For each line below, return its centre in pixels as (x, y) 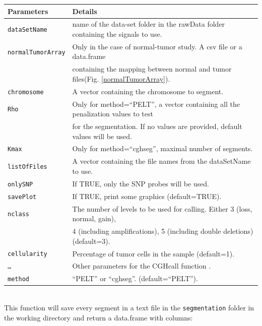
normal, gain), (94, 218)
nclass (18, 214)
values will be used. (102, 136)
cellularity (27, 254)
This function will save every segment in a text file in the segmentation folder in (129, 308)
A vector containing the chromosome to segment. (148, 91)
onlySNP (20, 184)
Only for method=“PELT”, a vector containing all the (156, 104)
